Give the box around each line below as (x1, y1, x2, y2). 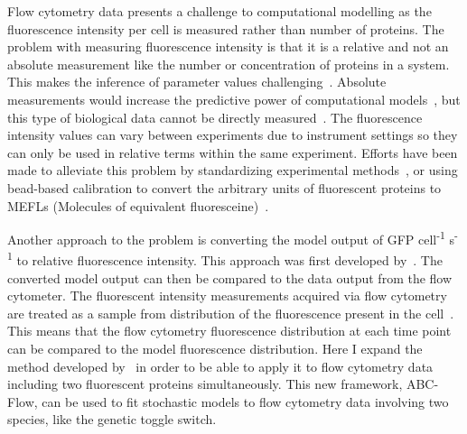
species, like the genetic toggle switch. (7, 410, 217, 429)
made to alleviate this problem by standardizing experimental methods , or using (7, 161, 458, 180)
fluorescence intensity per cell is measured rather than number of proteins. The (7, 19, 444, 38)
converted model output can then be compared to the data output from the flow (7, 268, 453, 287)
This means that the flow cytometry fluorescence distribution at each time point (7, 321, 452, 340)
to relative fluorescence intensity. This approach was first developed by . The (16, 251, 443, 270)
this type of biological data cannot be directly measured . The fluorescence (7, 107, 423, 126)
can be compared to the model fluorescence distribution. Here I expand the (7, 339, 423, 357)
